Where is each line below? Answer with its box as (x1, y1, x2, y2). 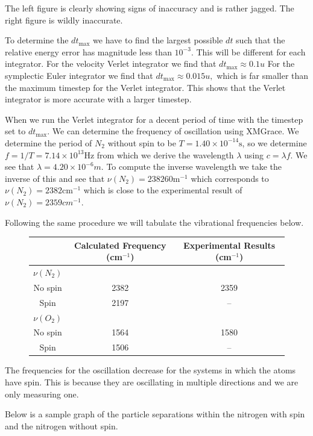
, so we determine (242, 136, 307, 149)
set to (5, 125, 26, 137)
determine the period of (5, 136, 92, 149)
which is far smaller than (217, 69, 309, 81)
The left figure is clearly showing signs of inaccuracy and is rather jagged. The (5, 2, 294, 14)
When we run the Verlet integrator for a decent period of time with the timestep (5, 113, 303, 125)
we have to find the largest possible (93, 34, 223, 46)
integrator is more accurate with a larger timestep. (5, 93, 192, 105)
